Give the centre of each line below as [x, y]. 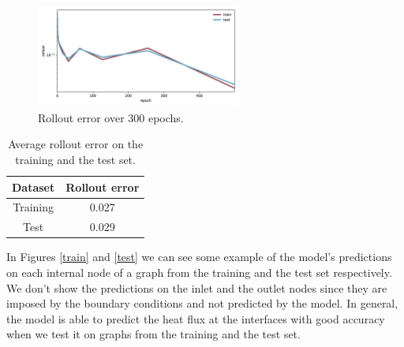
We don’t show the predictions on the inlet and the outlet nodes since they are [197, 287]
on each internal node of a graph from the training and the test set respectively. [199, 272]
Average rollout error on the [76, 144]
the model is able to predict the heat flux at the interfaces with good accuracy [196, 318]
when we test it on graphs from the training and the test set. [153, 334]
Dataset [34, 187]
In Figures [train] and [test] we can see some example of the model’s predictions [199, 257]
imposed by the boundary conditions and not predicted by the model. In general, [202, 303]
